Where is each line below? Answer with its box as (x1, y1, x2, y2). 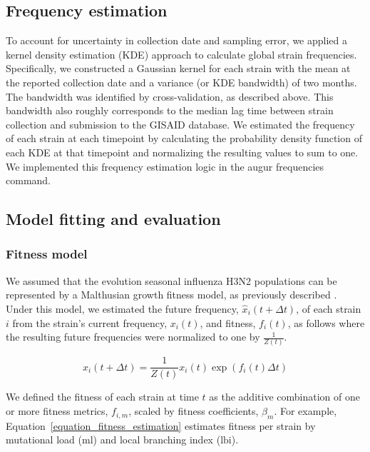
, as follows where (287, 315, 365, 330)
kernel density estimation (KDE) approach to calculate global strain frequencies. (6, 46, 357, 61)
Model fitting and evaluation (6, 208, 221, 230)
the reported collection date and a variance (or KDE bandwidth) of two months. (6, 74, 357, 89)
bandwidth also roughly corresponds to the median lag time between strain (6, 103, 334, 118)
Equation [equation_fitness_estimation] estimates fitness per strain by (6, 418, 316, 433)
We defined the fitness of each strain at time (6, 389, 199, 404)
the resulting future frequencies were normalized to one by (6, 329, 260, 344)
